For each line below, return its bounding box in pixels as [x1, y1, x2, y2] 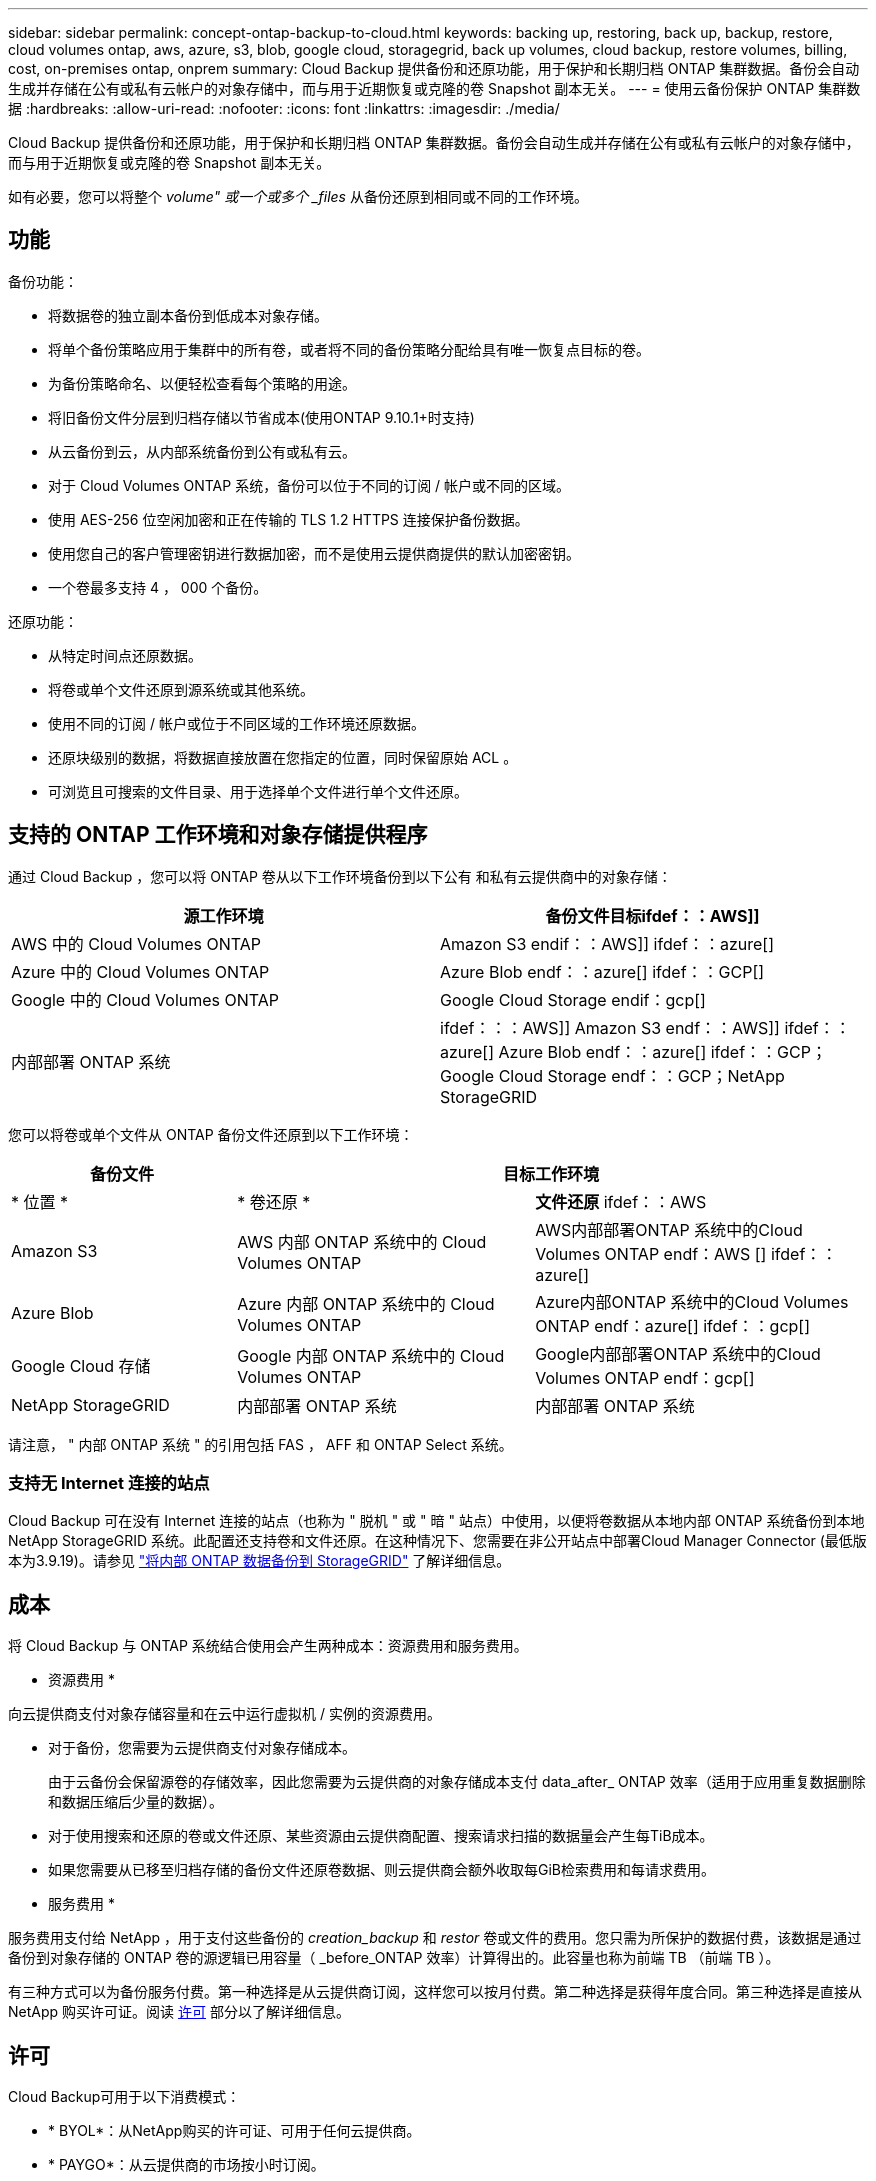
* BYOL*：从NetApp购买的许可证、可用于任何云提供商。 [48, 2122, 421, 2140]
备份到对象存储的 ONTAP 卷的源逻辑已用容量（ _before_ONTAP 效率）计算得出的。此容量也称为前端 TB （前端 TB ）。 [8, 1949, 780, 1967]
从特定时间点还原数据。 [48, 646, 202, 664]
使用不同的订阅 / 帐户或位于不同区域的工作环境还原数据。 [48, 714, 425, 732]
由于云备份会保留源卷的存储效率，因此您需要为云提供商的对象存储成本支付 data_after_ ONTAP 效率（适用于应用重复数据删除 [48, 1773, 866, 1791]
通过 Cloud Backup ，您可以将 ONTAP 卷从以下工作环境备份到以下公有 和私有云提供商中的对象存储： [8, 867, 672, 885]
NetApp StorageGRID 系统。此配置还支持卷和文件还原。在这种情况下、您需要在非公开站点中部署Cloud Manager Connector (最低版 [8, 1532, 867, 1550]
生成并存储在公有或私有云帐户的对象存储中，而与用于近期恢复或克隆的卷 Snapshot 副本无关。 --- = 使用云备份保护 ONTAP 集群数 [8, 80, 861, 97]
